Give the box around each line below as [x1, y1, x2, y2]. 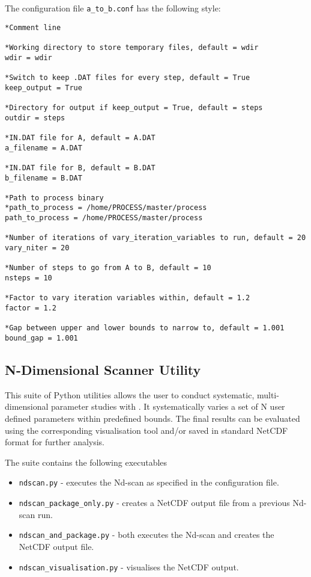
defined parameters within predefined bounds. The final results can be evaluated [5, 412, 300, 425]
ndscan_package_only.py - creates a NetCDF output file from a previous [19, 496, 290, 509]
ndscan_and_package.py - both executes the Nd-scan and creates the [19, 528, 274, 541]
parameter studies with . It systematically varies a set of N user [51, 400, 285, 413]
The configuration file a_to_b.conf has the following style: [5, 2, 221, 14]
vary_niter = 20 [5, 244, 70, 253]
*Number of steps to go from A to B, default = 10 [5, 264, 211, 273]
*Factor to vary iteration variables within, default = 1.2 [5, 294, 250, 303]
